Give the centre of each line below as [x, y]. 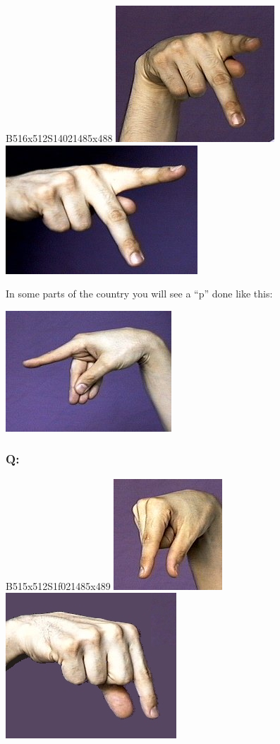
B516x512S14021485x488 [59, 138]
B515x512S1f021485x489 [58, 585]
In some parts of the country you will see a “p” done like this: [139, 294]
